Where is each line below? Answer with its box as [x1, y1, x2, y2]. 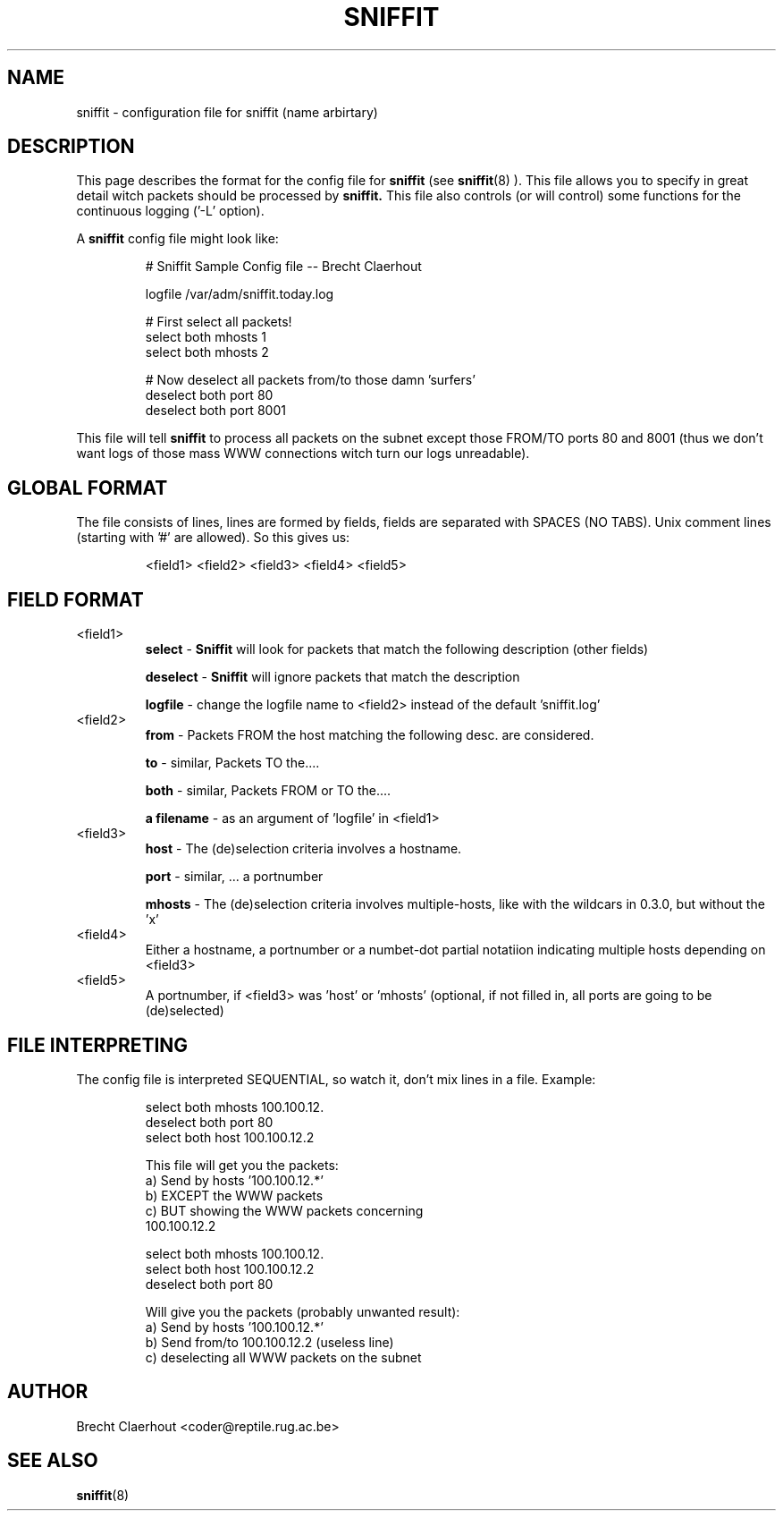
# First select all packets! [145, 314, 292, 330]
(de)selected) [145, 1003, 224, 1019]
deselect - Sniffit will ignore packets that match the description [145, 669, 520, 685]
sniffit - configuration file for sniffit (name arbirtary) [76, 104, 378, 120]
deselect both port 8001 [145, 403, 286, 419]
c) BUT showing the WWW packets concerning [145, 1202, 424, 1218]
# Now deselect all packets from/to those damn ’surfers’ [145, 372, 476, 388]
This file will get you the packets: [145, 1157, 339, 1173]
